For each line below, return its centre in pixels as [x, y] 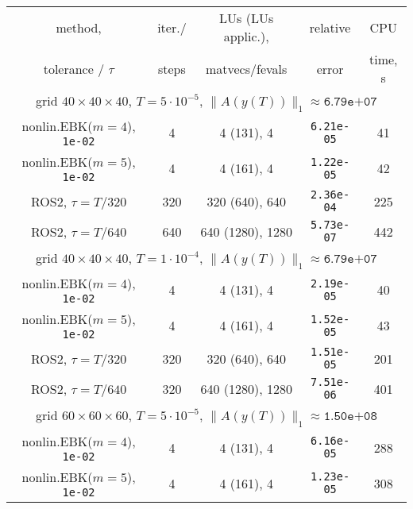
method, [79, 27]
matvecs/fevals [246, 68]
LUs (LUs [247, 18]
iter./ [172, 27]
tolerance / [74, 68]
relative [330, 27]
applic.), [246, 36]
